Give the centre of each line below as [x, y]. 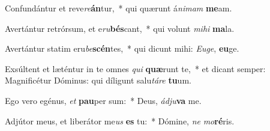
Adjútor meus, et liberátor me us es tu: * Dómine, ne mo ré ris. [120, 120]
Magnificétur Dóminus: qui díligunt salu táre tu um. [98, 80]
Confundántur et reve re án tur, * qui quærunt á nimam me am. [118, 8]
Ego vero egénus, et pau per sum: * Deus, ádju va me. [103, 100]
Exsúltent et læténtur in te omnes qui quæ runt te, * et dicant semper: [135, 68]
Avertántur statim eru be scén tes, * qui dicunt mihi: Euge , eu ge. [122, 48]
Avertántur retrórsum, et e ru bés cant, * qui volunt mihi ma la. [120, 28]
